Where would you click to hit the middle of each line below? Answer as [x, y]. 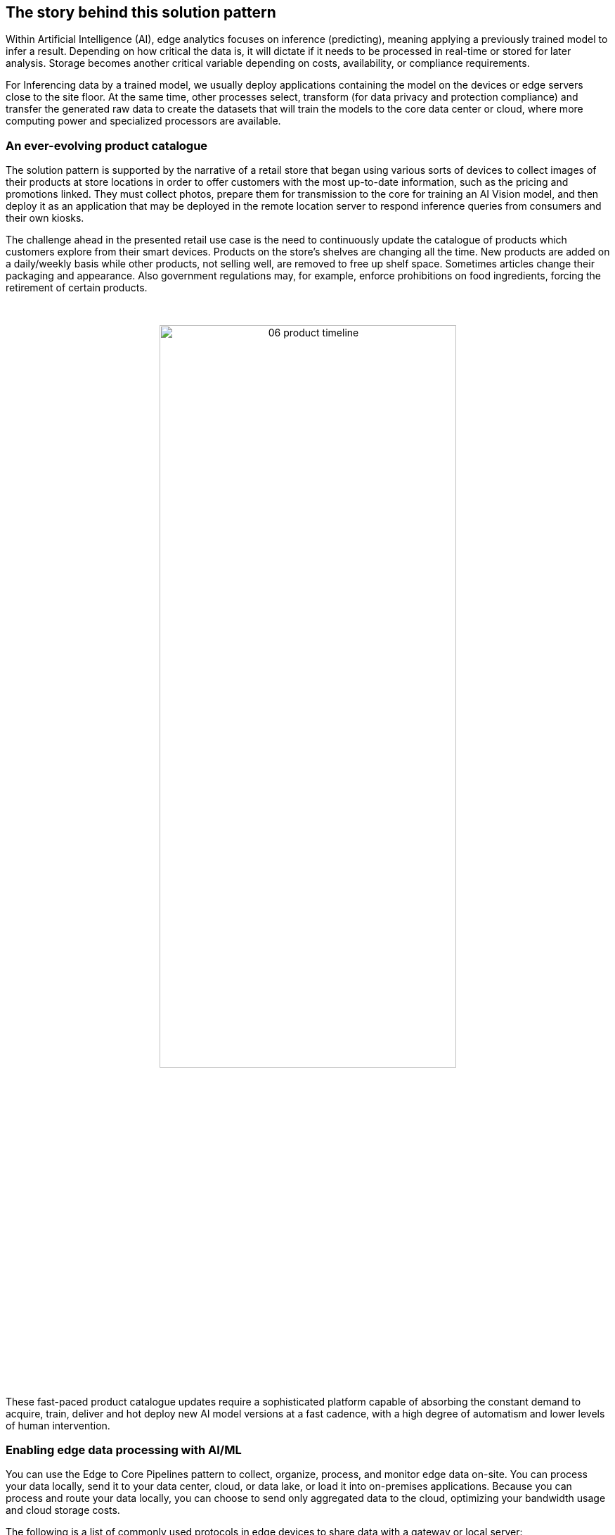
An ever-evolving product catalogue [107, 145]
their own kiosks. [45, 218]
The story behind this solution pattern [141, 12]
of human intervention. [58, 1425]
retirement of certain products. [77, 288]
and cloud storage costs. [63, 1510]
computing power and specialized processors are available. [143, 121]
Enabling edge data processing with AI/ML [124, 1449]
